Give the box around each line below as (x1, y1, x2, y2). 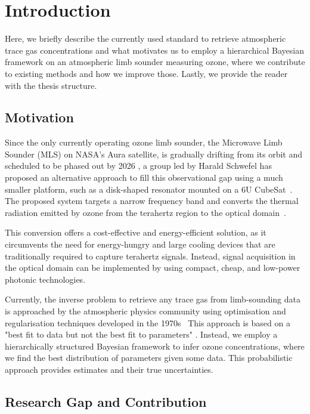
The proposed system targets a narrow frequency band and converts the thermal (5, 194, 299, 207)
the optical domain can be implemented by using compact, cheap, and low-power (5, 261, 300, 274)
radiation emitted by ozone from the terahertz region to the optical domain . (5, 206, 286, 218)
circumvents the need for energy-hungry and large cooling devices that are (5, 238, 275, 251)
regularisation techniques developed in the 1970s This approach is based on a (5, 316, 290, 329)
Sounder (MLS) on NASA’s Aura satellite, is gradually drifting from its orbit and (5, 147, 302, 160)
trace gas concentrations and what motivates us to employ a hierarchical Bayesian (5, 44, 304, 56)
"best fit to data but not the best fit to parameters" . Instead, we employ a (5, 328, 278, 341)
